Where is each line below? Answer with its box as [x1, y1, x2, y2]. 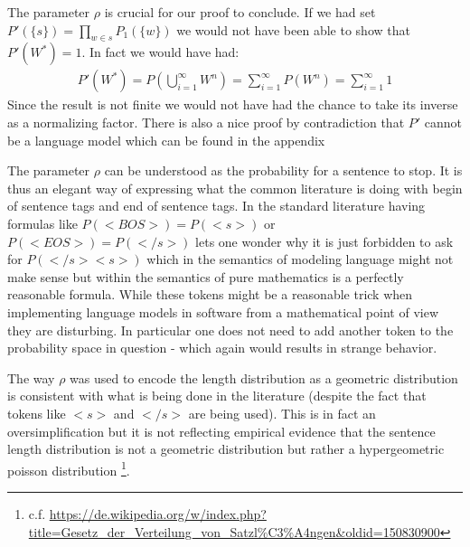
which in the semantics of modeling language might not [146, 250, 454, 269]
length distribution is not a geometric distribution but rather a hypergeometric [7, 439, 445, 458]
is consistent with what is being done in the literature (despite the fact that [7, 386, 427, 405]
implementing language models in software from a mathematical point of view [7, 302, 438, 321]
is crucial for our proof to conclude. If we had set [104, 3, 376, 21]
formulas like [7, 213, 78, 232]
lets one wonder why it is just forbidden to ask [195, 231, 454, 250]
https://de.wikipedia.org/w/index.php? [49, 504, 267, 523]
